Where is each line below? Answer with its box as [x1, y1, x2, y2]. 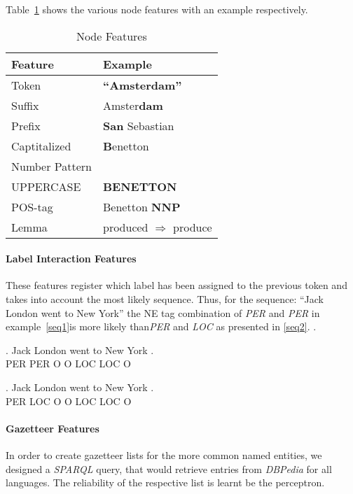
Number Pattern [11, 157, 92, 174]
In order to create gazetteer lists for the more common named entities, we [6, 447, 322, 462]
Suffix [11, 97, 39, 113]
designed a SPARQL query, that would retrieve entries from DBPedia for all [6, 461, 332, 476]
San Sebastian [103, 117, 174, 134]
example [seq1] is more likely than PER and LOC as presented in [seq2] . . [6, 319, 317, 334]
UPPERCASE [11, 178, 81, 195]
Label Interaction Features [6, 251, 137, 266]
